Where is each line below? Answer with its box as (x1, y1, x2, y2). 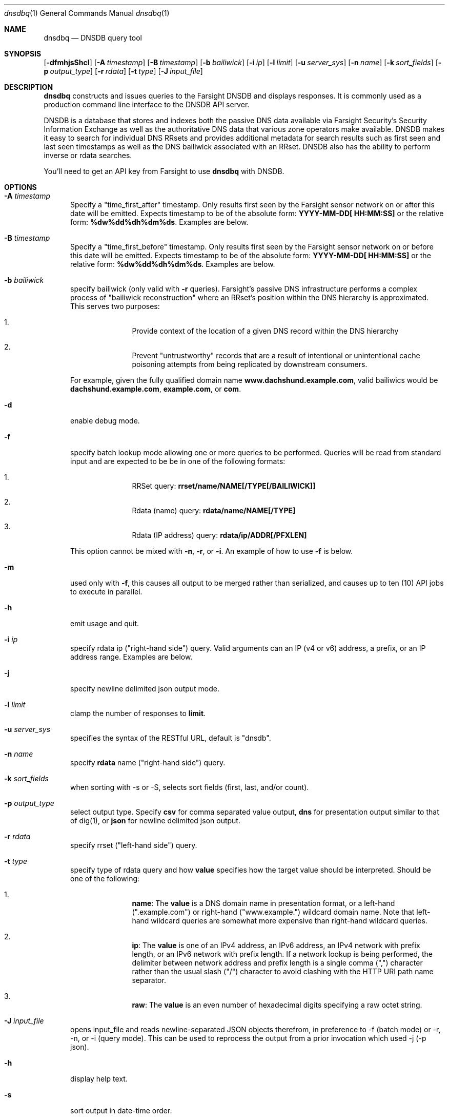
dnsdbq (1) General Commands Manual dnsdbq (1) (4, 9, 170, 17)
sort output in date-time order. (70, 1106, 172, 1115)
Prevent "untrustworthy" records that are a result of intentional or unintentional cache (132, 351, 420, 360)
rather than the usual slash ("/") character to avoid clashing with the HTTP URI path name (132, 967, 434, 976)
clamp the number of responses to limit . (70, 709, 206, 718)
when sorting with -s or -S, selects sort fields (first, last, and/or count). (70, 783, 309, 792)
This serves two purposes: (70, 302, 160, 311)
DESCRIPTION (4, 83, 53, 91)
